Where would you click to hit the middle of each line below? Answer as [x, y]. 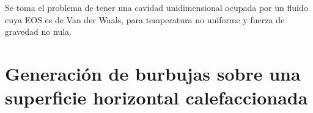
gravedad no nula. [38, 31]
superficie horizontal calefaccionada [156, 97]
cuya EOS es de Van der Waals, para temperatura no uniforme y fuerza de [145, 19]
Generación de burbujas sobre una [153, 73]
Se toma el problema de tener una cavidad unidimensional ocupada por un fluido [156, 7]
